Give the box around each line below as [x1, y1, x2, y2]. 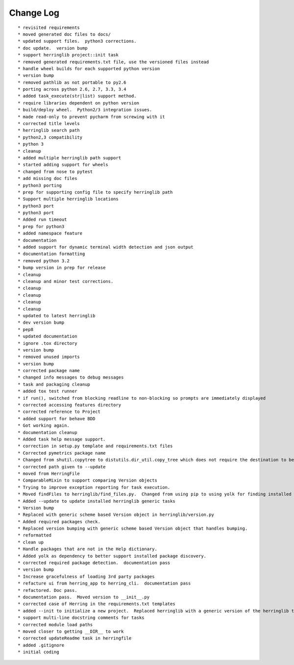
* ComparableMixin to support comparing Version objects [18, 478, 158, 483]
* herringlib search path [18, 128, 80, 133]
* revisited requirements [18, 25, 80, 30]
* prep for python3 [18, 224, 65, 229]
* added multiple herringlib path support [18, 155, 122, 160]
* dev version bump [18, 320, 65, 326]
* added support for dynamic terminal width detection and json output [18, 244, 194, 250]
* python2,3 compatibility [18, 134, 83, 140]
